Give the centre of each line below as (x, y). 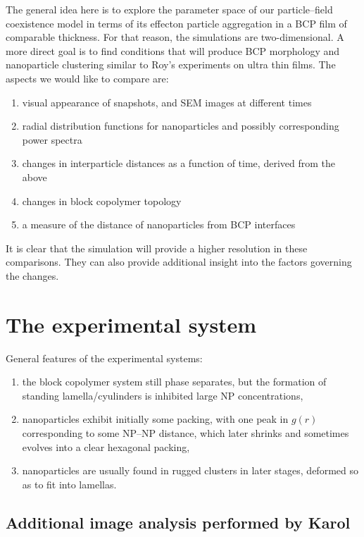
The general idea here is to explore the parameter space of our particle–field (169, 9)
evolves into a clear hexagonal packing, (106, 446)
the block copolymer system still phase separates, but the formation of (174, 382)
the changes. (32, 275)
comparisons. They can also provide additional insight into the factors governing (179, 262)
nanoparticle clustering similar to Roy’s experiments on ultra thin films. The (171, 64)
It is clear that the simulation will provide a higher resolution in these (157, 248)
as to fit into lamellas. (69, 484)
